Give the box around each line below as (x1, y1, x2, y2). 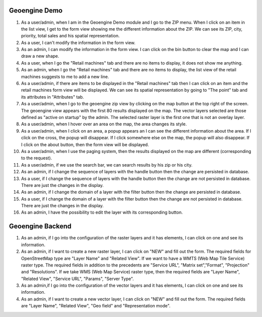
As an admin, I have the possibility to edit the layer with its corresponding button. (21, 209, 183, 216)
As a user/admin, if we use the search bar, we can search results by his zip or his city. (21, 162, 193, 167)
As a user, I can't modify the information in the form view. (21, 39, 136, 46)
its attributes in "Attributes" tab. (21, 94, 84, 100)
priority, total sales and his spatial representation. (21, 33, 120, 39)
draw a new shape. (21, 53, 59, 59)
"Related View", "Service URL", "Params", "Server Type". (21, 276, 134, 282)
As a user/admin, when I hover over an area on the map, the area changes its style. (21, 121, 187, 127)
